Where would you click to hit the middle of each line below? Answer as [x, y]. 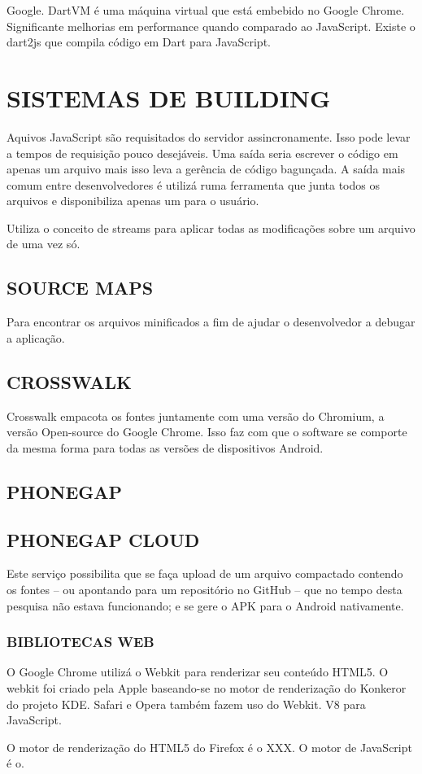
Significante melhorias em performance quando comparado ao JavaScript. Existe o [211, 26]
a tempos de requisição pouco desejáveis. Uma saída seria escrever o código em [202, 153]
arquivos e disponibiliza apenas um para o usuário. [133, 201]
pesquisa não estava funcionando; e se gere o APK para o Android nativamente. [205, 605]
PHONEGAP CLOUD [103, 539]
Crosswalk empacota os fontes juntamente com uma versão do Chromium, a [196, 415]
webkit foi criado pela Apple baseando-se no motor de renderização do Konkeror [207, 688]
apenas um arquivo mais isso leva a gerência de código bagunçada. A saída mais [206, 169]
